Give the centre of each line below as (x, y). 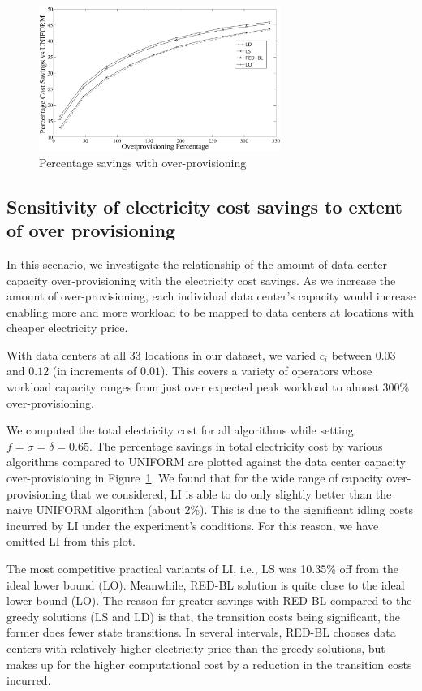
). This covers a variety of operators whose (266, 371)
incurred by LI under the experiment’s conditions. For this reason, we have (193, 525)
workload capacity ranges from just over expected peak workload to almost (193, 387)
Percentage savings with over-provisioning (143, 162)
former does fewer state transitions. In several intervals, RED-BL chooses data (201, 632)
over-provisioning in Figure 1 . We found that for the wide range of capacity (195, 478)
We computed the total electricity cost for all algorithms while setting (180, 430)
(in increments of (95, 371)
